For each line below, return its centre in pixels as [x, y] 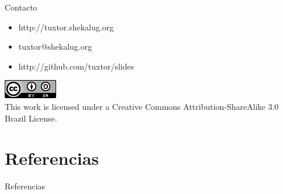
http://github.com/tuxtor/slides [76, 66]
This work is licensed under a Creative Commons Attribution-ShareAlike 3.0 [142, 106]
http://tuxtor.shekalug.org [66, 27]
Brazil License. [31, 118]
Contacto [21, 7]
